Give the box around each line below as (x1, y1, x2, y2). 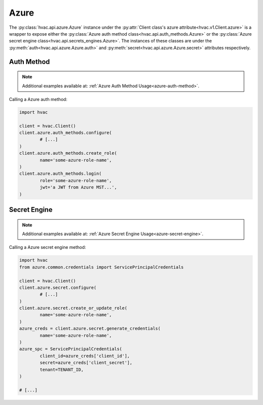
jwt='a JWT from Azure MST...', (39, 184, 117, 190)
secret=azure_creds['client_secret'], (39, 360, 132, 365)
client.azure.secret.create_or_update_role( (19, 305, 128, 311)
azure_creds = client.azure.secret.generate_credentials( (19, 326, 161, 331)
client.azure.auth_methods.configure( (19, 130, 112, 136)
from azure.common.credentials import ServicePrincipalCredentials (19, 264, 184, 270)
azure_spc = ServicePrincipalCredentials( (19, 346, 122, 352)
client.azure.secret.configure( (19, 284, 97, 290)
